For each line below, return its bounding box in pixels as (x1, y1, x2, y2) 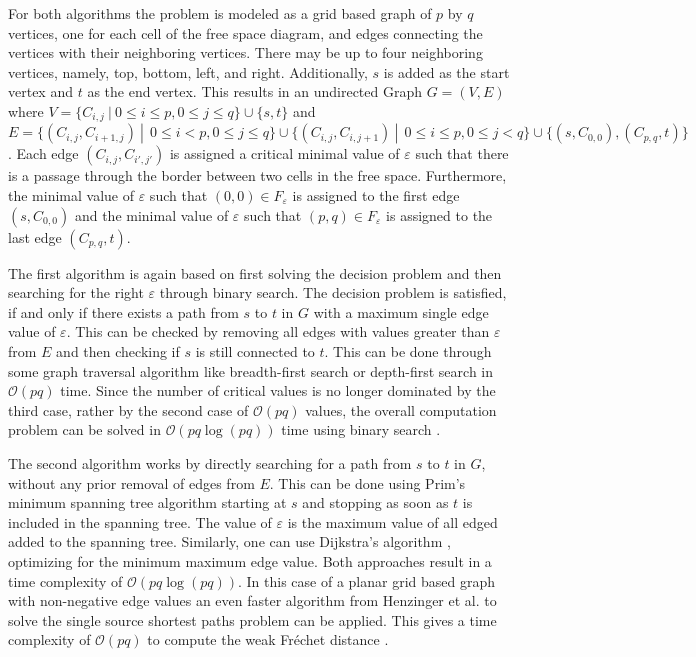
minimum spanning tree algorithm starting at (8, 492, 287, 513)
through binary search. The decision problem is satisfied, (159, 282, 507, 303)
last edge (8, 226, 62, 247)
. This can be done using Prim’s (269, 472, 466, 493)
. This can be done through (324, 340, 492, 361)
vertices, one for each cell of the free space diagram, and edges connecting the (8, 22, 483, 43)
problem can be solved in (8, 419, 161, 440)
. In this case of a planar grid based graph (237, 570, 496, 591)
